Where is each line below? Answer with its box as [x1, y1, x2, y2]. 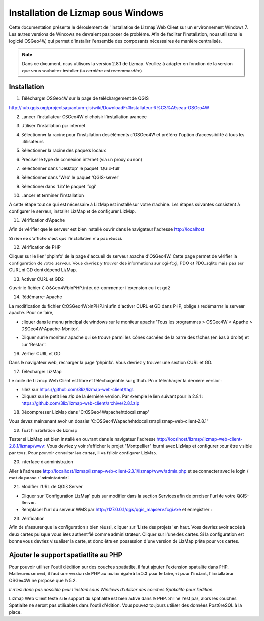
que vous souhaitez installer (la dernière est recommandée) [22, 68, 142, 73]
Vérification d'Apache [21, 217, 65, 223]
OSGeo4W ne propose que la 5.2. [9, 577, 77, 583]
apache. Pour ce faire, [9, 310, 54, 316]
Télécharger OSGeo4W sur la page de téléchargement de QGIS [21, 96, 149, 101]
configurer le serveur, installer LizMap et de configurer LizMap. [9, 208, 136, 214]
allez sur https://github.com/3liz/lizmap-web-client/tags [21, 386, 134, 392]
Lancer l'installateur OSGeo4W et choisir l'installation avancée [21, 114, 147, 119]
